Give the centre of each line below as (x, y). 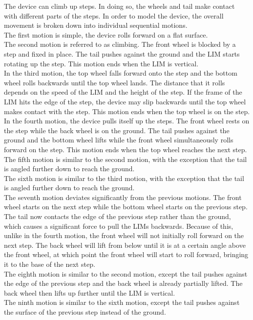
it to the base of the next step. (50, 264)
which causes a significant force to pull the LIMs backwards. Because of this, (119, 226)
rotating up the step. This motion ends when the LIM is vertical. (101, 63)
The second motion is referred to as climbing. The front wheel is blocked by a (120, 44)
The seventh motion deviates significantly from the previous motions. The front (123, 197)
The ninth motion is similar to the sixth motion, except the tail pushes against (122, 302)
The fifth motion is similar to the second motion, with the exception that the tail (126, 159)
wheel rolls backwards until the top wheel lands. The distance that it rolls (115, 82)
